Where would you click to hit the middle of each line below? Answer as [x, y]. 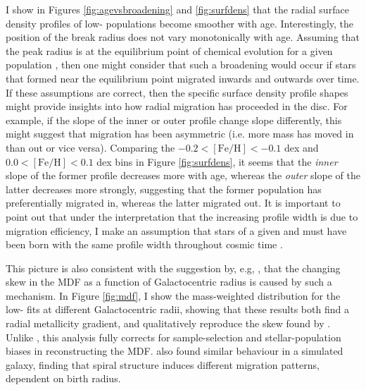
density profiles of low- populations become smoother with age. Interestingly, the [180, 23]
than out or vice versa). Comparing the [90, 147]
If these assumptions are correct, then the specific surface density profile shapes [177, 92]
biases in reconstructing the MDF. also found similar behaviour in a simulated [175, 351]
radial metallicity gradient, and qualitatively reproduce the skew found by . [168, 323]
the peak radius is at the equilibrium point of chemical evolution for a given [169, 50]
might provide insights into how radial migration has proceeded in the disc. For [177, 106]
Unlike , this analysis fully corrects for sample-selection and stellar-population [173, 337]
